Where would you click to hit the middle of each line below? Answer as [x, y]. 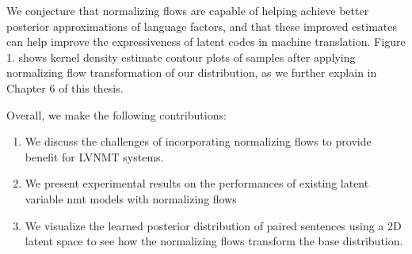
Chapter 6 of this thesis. [65, 87]
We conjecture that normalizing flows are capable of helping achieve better [188, 10]
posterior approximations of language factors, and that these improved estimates [202, 26]
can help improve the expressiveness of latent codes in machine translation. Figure [206, 42]
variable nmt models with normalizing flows [131, 198]
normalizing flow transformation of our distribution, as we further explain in [192, 72]
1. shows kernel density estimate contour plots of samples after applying [181, 57]
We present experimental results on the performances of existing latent [197, 183]
